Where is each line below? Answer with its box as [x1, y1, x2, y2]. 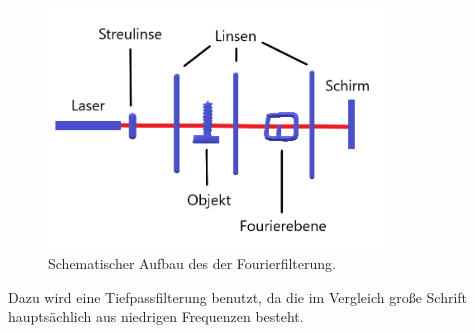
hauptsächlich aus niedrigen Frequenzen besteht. [8, 306, 304, 327]
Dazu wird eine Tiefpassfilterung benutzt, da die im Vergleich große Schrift [8, 286, 468, 307]
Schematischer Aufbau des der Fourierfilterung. [48, 253, 336, 274]
